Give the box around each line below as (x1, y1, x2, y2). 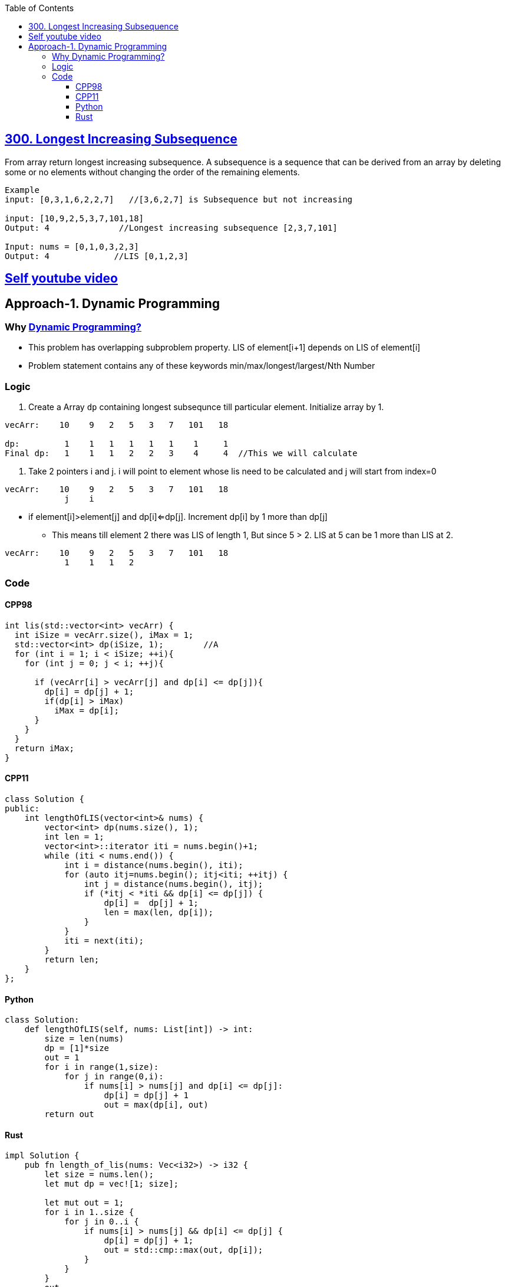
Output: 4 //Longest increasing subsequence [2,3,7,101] (5, 222, 338, 232)
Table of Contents (5, 3, 74, 13)
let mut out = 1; (44, 1198, 124, 1208)
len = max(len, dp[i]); (104, 908, 214, 918)
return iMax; (14, 743, 75, 753)
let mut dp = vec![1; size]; (44, 1179, 179, 1189)
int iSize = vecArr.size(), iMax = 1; (14, 630, 194, 640)
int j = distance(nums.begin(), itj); (84, 879, 263, 889)
